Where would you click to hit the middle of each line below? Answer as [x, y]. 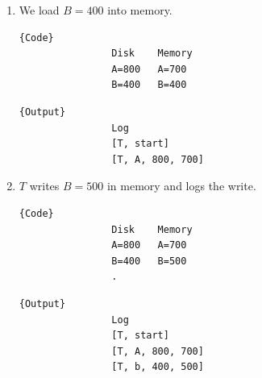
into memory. [140, 10]
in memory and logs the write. [181, 186]
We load [39, 10]
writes [44, 186]
